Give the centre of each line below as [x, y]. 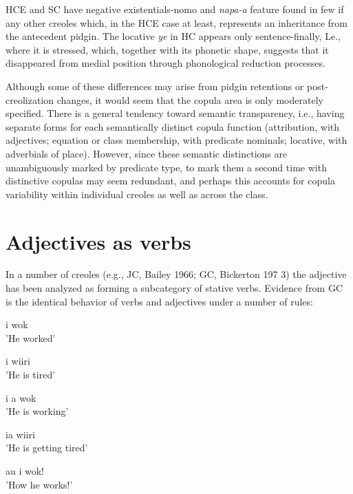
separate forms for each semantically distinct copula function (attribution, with [173, 126]
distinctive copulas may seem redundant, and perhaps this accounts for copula [170, 181]
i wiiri [18, 361]
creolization [30, 99]
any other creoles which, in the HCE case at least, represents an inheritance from [176, 22]
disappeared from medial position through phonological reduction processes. [165, 63]
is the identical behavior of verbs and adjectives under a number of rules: [159, 301]
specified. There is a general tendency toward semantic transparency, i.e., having [175, 113]
